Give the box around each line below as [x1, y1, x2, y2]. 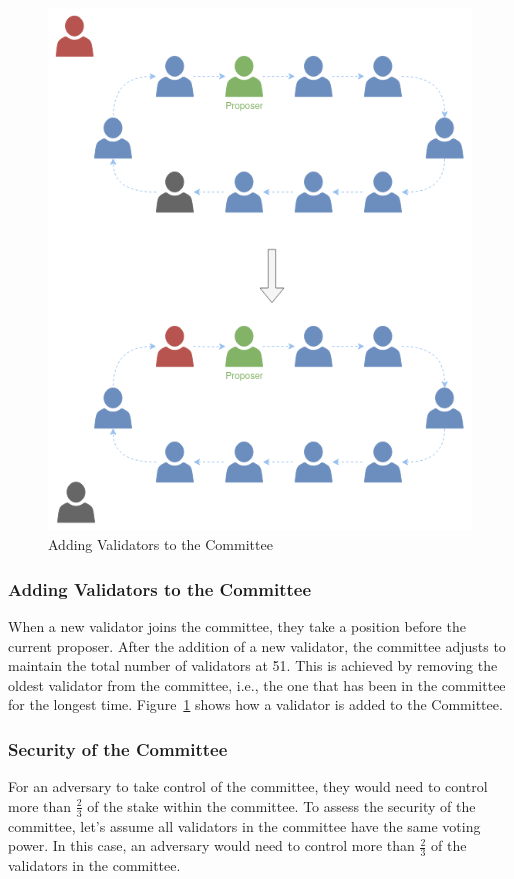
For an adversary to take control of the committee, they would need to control [8, 776, 488, 797]
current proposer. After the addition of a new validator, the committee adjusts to [8, 635, 506, 656]
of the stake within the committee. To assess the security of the [87, 795, 476, 816]
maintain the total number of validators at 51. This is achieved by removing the [8, 655, 498, 676]
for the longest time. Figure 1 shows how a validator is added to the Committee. [8, 694, 503, 715]
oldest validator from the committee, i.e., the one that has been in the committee [8, 674, 506, 695]
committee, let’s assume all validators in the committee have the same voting [8, 815, 481, 836]
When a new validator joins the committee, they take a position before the [8, 616, 466, 637]
